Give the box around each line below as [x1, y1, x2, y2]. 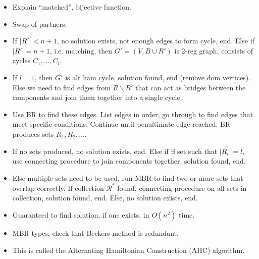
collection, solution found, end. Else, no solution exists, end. [12, 192, 198, 203]
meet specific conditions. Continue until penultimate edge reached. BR [12, 119, 231, 129]
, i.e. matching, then [49, 45, 113, 56]
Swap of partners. [12, 18, 67, 29]
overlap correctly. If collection [12, 182, 104, 193]
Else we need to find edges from [12, 82, 111, 92]
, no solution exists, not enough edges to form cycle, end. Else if [57, 35, 254, 46]
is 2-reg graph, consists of [174, 45, 253, 56]
